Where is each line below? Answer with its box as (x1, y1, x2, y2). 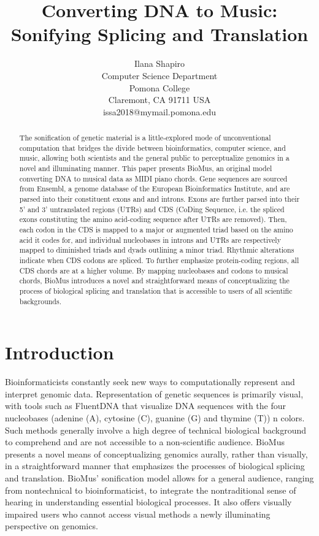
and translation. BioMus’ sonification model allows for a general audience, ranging (5, 471, 314, 484)
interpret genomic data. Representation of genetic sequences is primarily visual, (5, 387, 304, 400)
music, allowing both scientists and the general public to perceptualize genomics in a (19, 153, 290, 163)
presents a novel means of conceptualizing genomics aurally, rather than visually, (5, 447, 308, 460)
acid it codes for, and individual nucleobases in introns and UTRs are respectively (19, 234, 281, 245)
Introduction (5, 340, 114, 365)
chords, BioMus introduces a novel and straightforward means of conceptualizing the (19, 275, 290, 286)
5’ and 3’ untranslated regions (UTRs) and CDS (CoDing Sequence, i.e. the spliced (19, 204, 285, 214)
